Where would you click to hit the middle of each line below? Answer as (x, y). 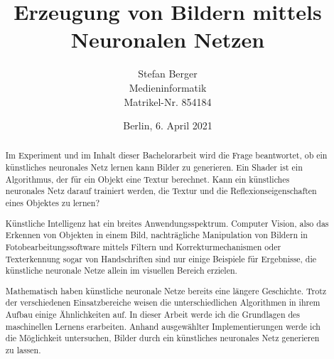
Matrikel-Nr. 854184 (168, 101)
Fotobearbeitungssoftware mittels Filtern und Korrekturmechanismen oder (143, 246)
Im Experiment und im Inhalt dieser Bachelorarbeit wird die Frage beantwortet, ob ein (166, 155)
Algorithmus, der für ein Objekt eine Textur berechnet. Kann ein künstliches (147, 179)
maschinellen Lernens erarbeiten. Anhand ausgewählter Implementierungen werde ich (163, 326)
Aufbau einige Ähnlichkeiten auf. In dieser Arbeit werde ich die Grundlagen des (153, 315)
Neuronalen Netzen (168, 39)
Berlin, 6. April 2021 (168, 125)
